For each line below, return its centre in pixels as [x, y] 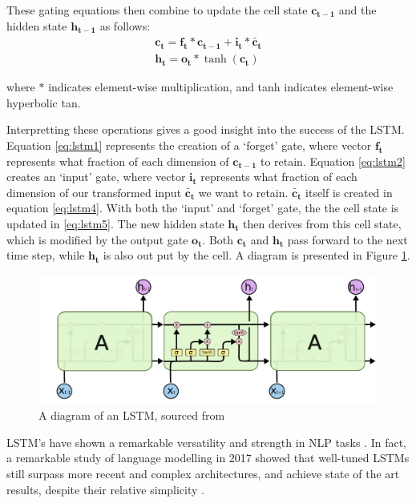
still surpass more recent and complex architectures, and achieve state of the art [203, 474]
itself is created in [349, 192]
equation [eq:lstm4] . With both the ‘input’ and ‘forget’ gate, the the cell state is [203, 208]
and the [357, 10]
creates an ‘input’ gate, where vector [96, 177]
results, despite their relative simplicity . [105, 489]
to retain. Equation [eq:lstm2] [333, 161]
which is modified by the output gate [97, 239]
